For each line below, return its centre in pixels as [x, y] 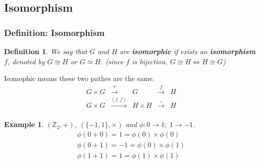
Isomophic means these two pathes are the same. [79, 78]
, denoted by [26, 61]
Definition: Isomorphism [55, 32]
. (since [112, 61]
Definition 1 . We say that [46, 51]
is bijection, [150, 61]
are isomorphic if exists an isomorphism [188, 51]
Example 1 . [24, 124]
